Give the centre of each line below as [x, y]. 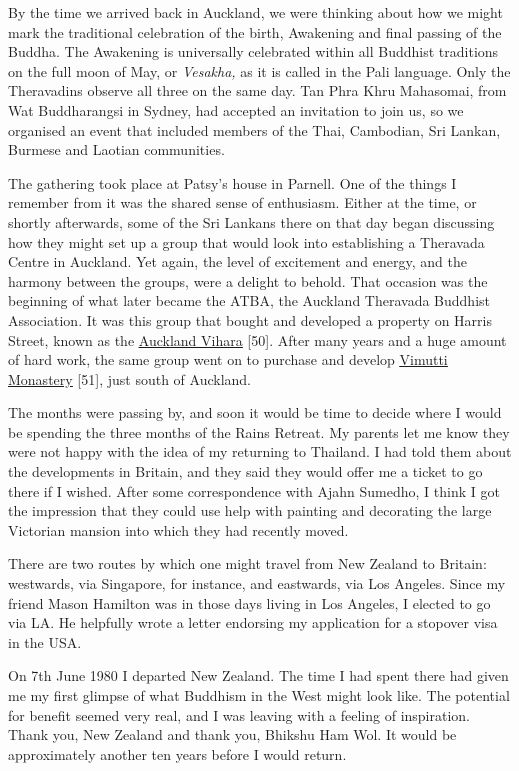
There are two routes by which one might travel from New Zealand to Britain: [247, 563]
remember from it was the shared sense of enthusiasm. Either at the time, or [242, 202]
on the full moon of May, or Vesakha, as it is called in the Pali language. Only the [259, 70]
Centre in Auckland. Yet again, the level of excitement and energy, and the [237, 261]
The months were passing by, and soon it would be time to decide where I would [255, 412]
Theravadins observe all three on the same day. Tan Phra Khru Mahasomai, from [257, 90]
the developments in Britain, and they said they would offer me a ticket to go [245, 471]
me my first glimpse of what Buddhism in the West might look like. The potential [259, 695]
